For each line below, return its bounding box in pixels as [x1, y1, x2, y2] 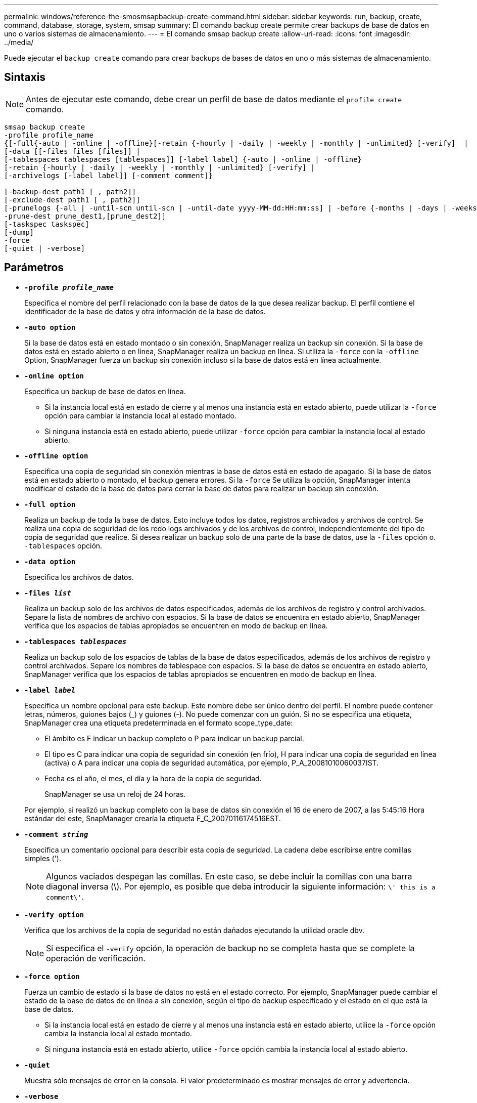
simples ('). [24, 854, 61, 863]
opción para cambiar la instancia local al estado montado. [44, 411, 236, 420]
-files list [24, 588, 71, 597]
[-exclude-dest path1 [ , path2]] [4, 195, 140, 204]
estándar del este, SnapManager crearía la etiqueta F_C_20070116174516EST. [24, 814, 281, 823]
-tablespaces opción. [24, 541, 103, 550]
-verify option [24, 910, 84, 919]
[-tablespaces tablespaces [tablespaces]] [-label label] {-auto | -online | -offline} [4, 155, 362, 163]
